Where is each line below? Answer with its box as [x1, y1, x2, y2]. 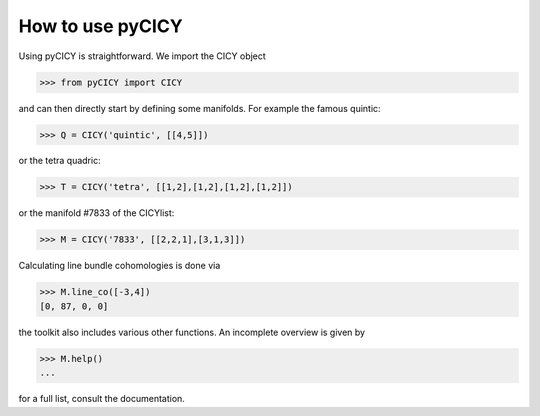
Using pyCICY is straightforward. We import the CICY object [18, 50, 267, 62]
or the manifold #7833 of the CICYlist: [18, 207, 175, 219]
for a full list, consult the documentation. [18, 393, 185, 405]
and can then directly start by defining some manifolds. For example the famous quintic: [18, 102, 381, 114]
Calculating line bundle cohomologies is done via [18, 260, 221, 272]
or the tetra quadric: [18, 155, 101, 167]
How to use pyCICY [18, 15, 184, 37]
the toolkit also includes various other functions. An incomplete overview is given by [18, 326, 365, 338]
